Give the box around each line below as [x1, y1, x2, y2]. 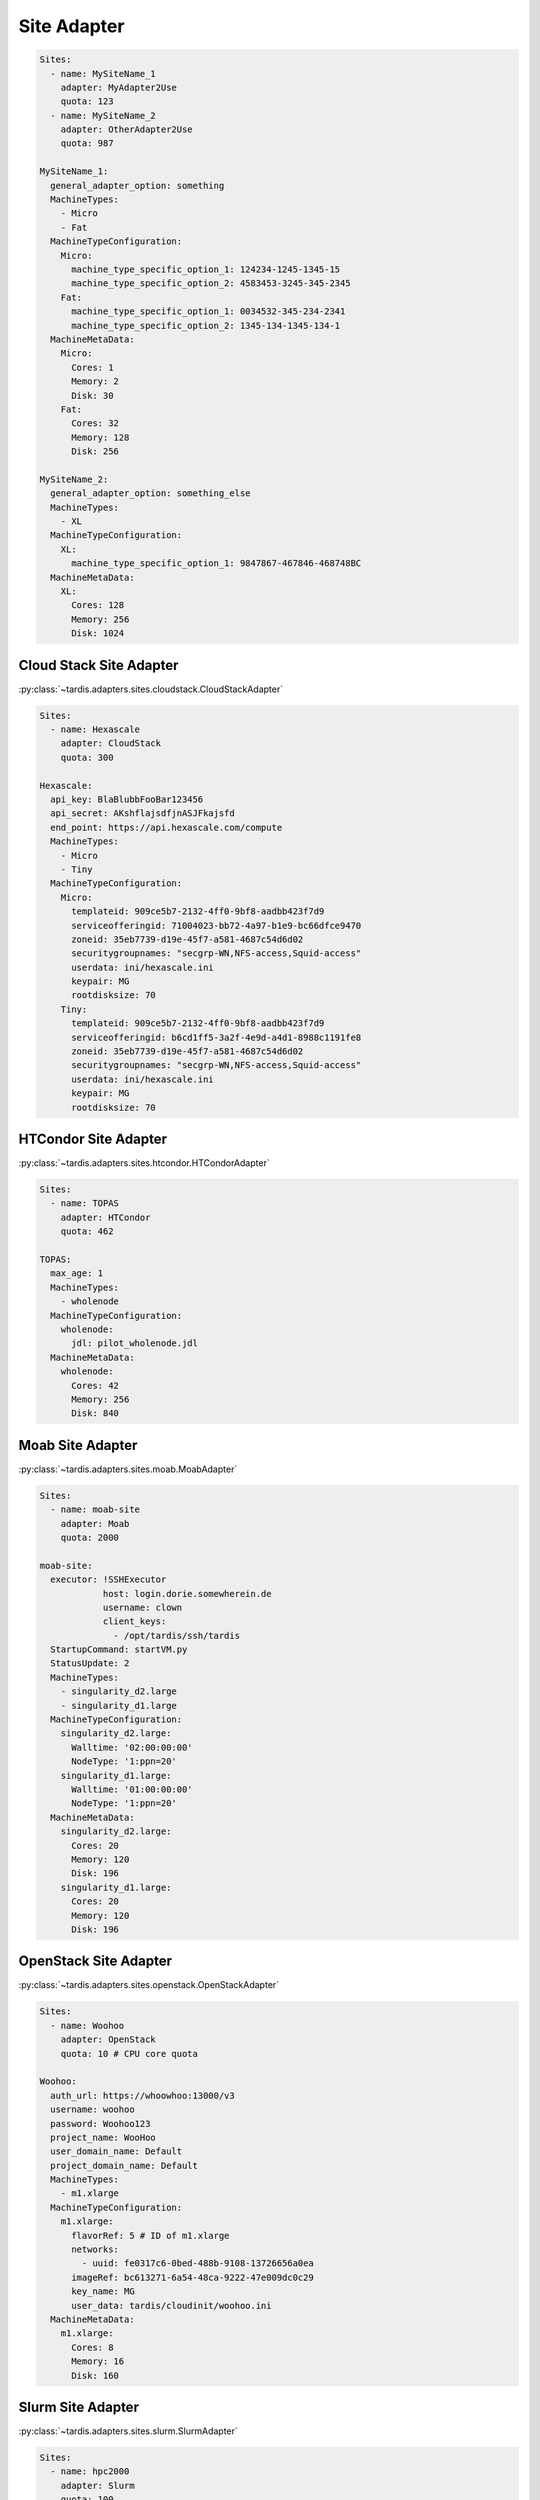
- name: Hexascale [50, 724, 140, 735]
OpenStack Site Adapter [18, 1953, 173, 1970]
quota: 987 [60, 138, 114, 149]
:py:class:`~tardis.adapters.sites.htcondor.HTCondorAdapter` [18, 1157, 270, 1169]
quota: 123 [60, 96, 114, 107]
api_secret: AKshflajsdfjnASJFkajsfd [50, 808, 235, 819]
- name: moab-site [50, 1504, 140, 1515]
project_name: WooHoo [50, 2131, 157, 2143]
